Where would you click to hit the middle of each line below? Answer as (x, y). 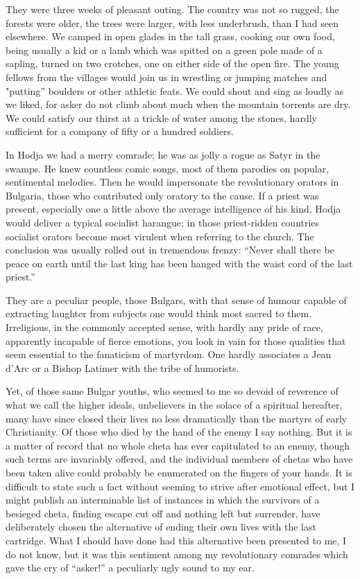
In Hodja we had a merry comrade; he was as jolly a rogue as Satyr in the (163, 154)
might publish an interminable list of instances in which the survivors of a (163, 500)
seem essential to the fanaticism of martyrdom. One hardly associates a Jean (169, 354)
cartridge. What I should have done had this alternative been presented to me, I (176, 540)
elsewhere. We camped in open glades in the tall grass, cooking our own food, (170, 36)
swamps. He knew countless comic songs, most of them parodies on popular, (168, 168)
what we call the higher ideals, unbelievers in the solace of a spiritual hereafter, (174, 405)
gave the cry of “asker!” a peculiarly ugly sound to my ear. (130, 568)
